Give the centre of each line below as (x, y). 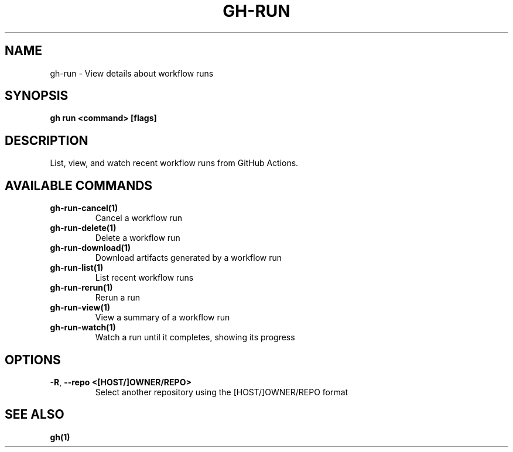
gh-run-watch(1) (83, 327)
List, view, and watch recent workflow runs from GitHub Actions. (174, 163)
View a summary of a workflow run (163, 318)
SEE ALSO (35, 415)
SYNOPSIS (37, 96)
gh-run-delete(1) (83, 228)
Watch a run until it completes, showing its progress (195, 337)
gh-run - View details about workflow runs (132, 73)
